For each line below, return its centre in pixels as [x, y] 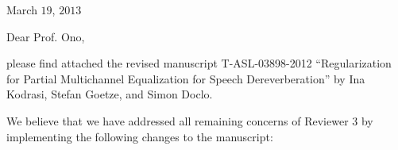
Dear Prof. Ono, [46, 36]
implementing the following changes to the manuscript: [140, 136]
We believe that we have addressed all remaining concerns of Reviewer [178, 120]
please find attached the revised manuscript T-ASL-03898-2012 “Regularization [199, 63]
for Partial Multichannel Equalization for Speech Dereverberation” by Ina [186, 78]
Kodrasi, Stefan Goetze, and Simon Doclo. [110, 94]
